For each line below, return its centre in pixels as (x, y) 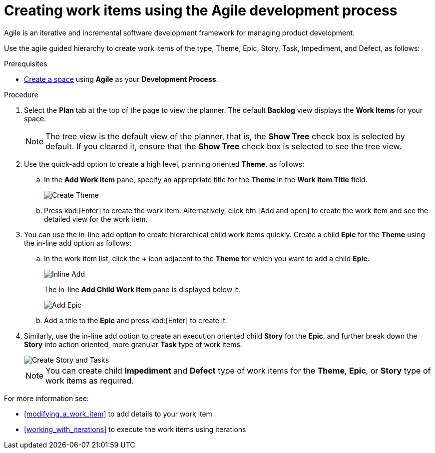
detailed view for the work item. (96, 219)
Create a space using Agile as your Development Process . (121, 79)
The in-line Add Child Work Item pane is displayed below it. (142, 289)
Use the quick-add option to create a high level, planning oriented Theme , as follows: (164, 164)
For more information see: (46, 398)
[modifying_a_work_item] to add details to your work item (118, 414)
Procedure (21, 94)
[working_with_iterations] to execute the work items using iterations (135, 429)
